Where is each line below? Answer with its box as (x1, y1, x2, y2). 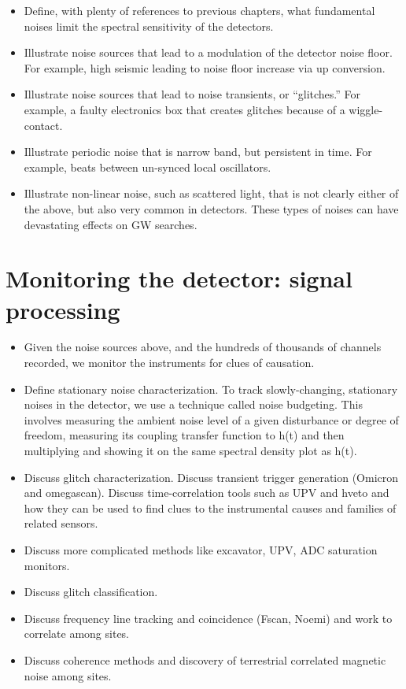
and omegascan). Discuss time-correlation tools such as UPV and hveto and (24, 484, 389, 501)
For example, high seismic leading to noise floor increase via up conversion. (24, 59, 386, 76)
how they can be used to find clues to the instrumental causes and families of (24, 499, 397, 516)
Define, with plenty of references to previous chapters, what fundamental (24, 2, 375, 18)
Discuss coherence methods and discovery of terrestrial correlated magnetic (24, 651, 386, 668)
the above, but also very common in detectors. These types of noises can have (24, 200, 399, 217)
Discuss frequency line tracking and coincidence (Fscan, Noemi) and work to (24, 609, 393, 626)
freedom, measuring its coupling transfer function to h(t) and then (24, 427, 345, 443)
